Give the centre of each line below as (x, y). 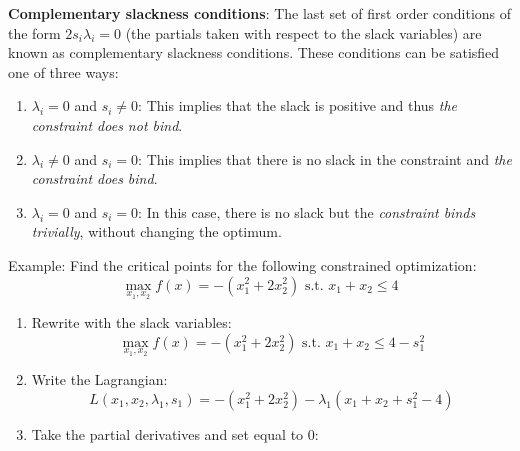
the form (34, 32)
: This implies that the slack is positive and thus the (298, 105)
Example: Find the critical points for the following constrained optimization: (242, 264)
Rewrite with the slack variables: (131, 322)
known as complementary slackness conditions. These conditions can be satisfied (254, 52)
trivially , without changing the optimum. (156, 231)
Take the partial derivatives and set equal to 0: (175, 433)
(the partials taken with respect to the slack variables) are (303, 32)
